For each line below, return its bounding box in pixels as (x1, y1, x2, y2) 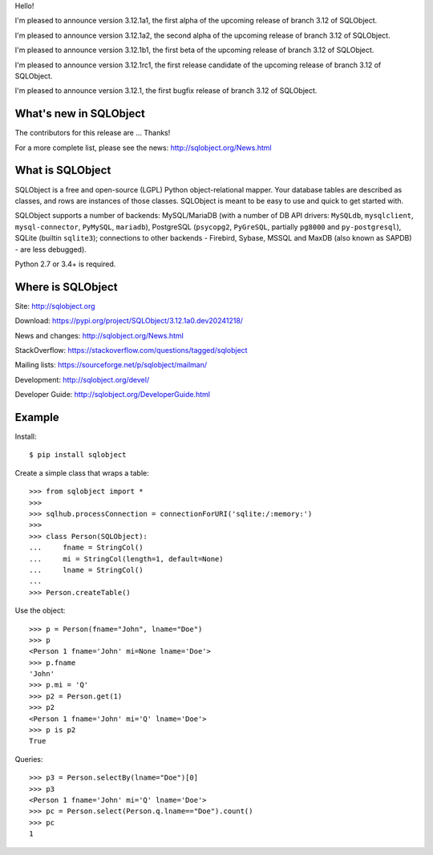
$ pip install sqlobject (29, 450, 127, 460)
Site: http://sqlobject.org (14, 301, 95, 310)
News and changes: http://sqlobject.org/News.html (14, 330, 184, 340)
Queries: (14, 754, 43, 764)
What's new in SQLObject (14, 107, 146, 120)
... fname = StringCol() (29, 543, 144, 553)
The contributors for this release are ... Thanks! (14, 128, 171, 138)
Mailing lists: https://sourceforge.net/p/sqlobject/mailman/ (14, 360, 208, 370)
